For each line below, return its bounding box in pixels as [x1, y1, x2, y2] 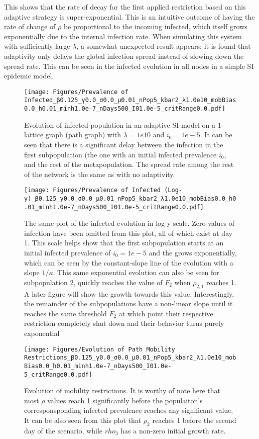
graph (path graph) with [45, 129, 121, 140]
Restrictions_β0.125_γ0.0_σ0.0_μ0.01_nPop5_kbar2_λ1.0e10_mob [24, 354, 236, 362]
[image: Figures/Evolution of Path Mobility [24, 345, 175, 353]
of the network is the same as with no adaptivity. [24, 168, 175, 179]
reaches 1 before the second [152, 414, 236, 425]
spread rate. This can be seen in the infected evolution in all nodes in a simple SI [4, 60, 254, 71]
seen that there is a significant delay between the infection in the [24, 139, 223, 149]
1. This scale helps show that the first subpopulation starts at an [24, 237, 224, 248]
